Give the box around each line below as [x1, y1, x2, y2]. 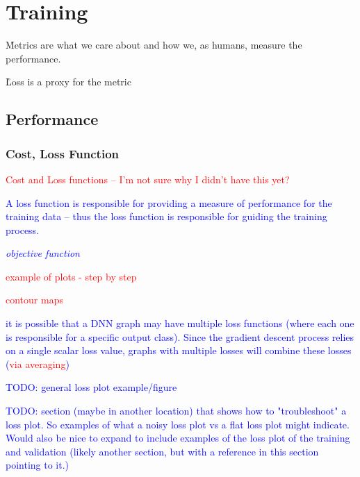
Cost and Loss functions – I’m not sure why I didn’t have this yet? [6, 171, 290, 186]
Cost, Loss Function [6, 144, 120, 162]
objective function [6, 246, 80, 260]
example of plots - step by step [6, 269, 137, 283]
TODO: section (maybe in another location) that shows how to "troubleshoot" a [6, 403, 347, 418]
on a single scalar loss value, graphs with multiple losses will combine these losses [6, 343, 352, 358]
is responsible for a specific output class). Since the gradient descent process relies [6, 329, 354, 344]
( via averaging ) [6, 356, 69, 371]
